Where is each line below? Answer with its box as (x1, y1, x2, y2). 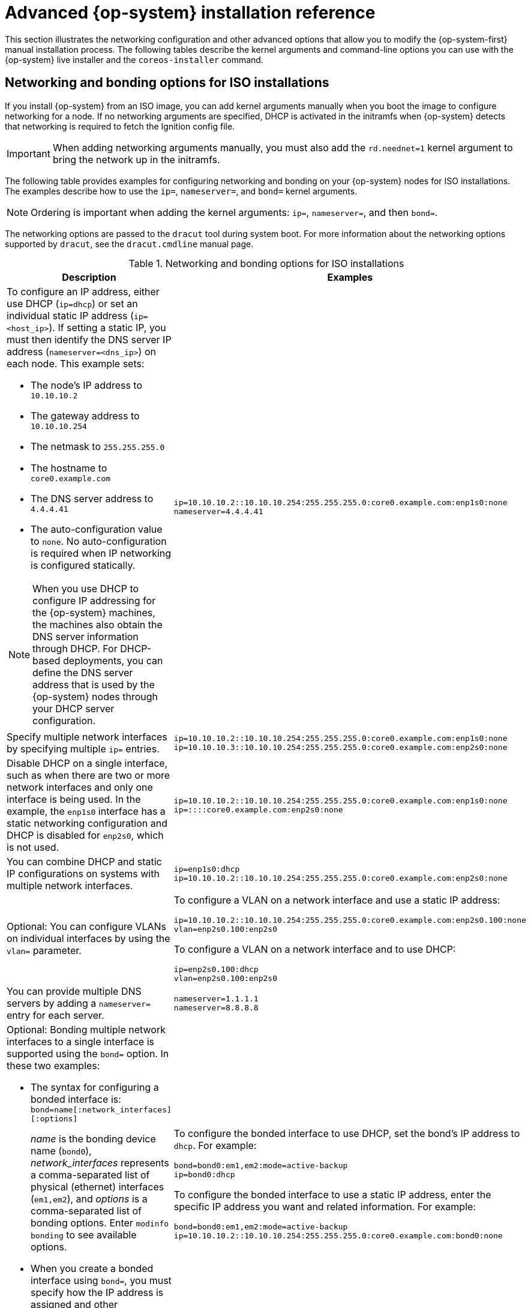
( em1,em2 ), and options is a (31, 1192, 148, 1205)
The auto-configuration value (31, 523, 163, 535)
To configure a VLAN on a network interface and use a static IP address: (173, 893, 500, 906)
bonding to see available (31, 1228, 137, 1241)
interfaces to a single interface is (7, 1035, 154, 1048)
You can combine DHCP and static (7, 855, 162, 868)
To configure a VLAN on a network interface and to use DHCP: (173, 943, 456, 955)
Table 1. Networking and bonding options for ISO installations (128, 257, 404, 269)
